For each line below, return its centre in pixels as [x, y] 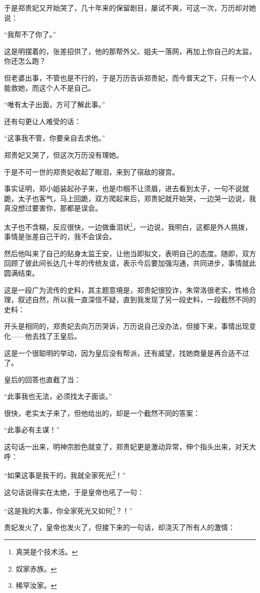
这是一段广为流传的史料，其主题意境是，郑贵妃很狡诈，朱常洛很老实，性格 [126, 289]
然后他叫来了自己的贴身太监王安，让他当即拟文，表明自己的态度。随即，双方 [130, 253]
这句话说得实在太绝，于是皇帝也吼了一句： [74, 492]
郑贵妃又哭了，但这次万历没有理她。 [63, 154]
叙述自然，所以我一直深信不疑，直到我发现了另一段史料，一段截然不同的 [137, 300]
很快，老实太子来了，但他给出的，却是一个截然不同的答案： [102, 413]
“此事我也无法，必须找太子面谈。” [58, 396]
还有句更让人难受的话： [42, 121]
